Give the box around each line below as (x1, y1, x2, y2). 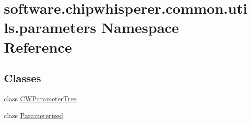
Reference (4, 36, 72, 57)
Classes (4, 70, 41, 86)
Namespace (101, 17, 179, 37)
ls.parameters (4, 17, 96, 37)
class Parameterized (4, 110, 63, 120)
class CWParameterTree (4, 93, 77, 103)
